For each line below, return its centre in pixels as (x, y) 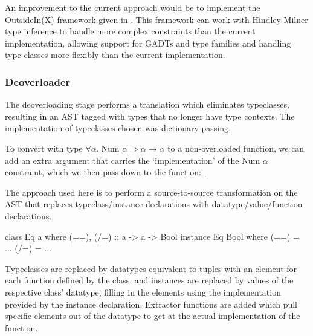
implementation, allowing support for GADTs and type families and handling (148, 43)
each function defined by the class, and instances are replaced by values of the (149, 280)
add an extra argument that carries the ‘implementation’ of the (122, 160)
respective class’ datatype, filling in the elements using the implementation (143, 292)
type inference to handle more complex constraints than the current (130, 31)
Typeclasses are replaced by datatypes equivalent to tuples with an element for (151, 268)
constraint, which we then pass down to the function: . (106, 172)
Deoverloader (38, 81)
